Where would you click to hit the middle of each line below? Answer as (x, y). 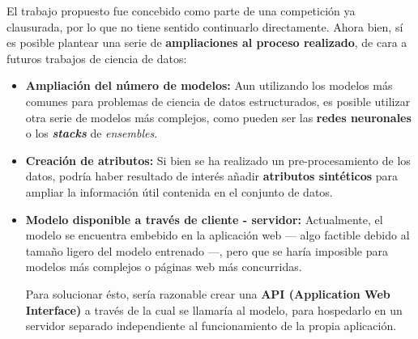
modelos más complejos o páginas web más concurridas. (164, 267)
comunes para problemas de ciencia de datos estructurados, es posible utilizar (218, 101)
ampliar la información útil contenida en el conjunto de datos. (179, 191)
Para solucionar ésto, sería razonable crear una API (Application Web (208, 293)
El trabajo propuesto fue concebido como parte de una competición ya (181, 11)
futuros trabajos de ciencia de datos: (97, 58)
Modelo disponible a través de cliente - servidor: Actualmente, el (204, 219)
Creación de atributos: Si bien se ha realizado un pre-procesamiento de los (218, 160)
